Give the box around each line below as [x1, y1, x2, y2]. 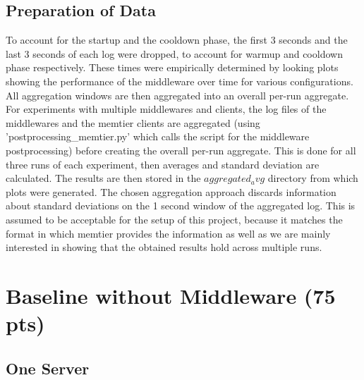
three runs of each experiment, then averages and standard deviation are [6, 157, 320, 171]
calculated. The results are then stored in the [6, 171, 201, 185]
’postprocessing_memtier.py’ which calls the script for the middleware [6, 129, 310, 144]
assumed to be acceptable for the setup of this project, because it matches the [6, 212, 343, 226]
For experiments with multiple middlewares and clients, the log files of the [6, 102, 327, 116]
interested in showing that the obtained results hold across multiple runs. [6, 240, 322, 255]
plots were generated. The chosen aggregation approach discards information [6, 184, 336, 199]
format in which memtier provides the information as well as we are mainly [6, 226, 331, 240]
